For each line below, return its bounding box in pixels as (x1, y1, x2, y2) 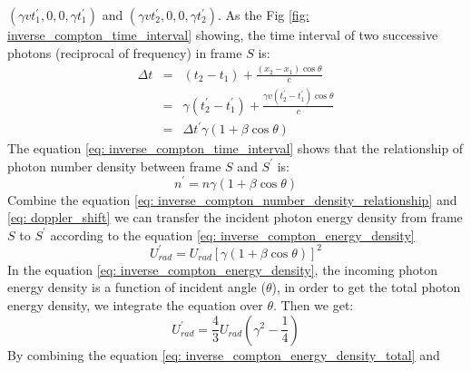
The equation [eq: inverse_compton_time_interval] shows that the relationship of (7, 139, 464, 158)
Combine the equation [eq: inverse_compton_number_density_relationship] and (7, 190, 457, 209)
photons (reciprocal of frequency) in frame (7, 43, 242, 62)
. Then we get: (272, 295, 354, 314)
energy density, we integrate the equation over (7, 295, 263, 314)
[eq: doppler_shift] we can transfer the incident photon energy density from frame (7, 208, 463, 227)
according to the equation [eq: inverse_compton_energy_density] (50, 225, 415, 244)
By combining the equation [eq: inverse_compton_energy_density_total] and (7, 345, 440, 364)
